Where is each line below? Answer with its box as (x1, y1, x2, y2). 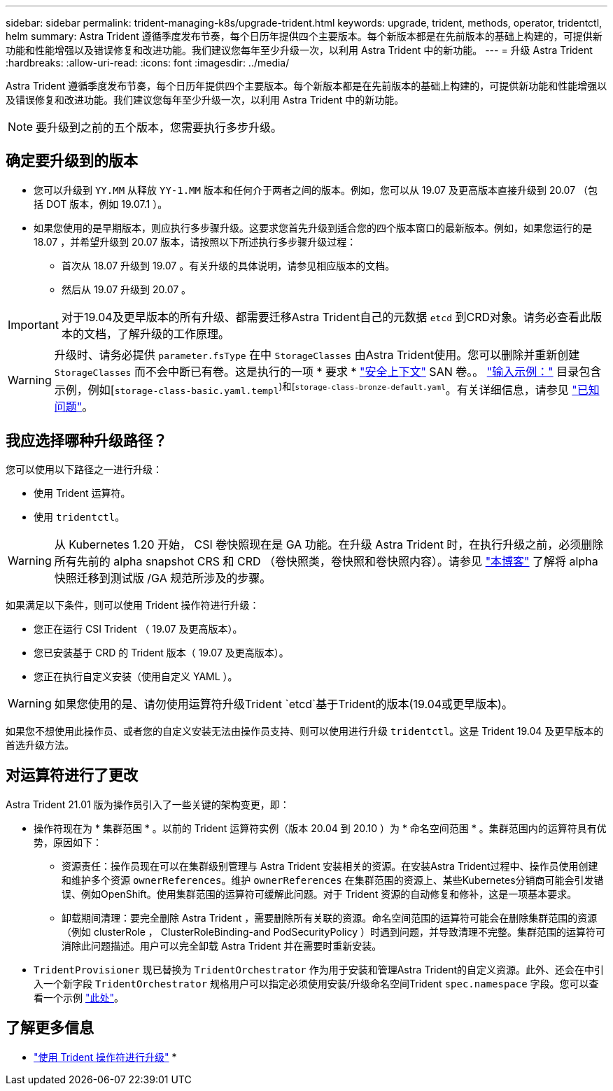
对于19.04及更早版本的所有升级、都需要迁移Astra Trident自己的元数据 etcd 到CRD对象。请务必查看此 (61, 309, 591, 324)
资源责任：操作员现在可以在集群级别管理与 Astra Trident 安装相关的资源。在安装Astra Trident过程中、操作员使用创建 (62, 859, 598, 872)
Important (8, 317, 59, 332)
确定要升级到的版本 (6, 152, 138, 170)
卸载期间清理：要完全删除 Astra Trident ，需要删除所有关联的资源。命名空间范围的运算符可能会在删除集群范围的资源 (62, 911, 598, 924)
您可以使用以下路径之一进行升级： (6, 463, 162, 476)
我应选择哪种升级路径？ (6, 431, 167, 449)
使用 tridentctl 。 (34, 511, 125, 523)
